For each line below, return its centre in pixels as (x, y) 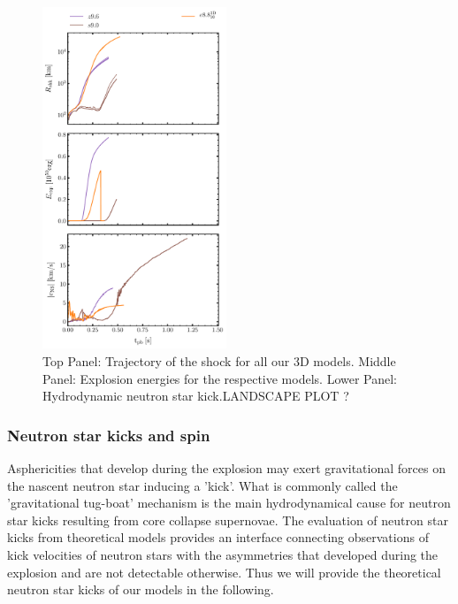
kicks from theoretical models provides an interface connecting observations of (218, 537)
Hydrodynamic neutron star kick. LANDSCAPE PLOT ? (196, 396)
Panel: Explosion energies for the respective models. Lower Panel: (220, 378)
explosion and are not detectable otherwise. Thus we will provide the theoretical (224, 572)
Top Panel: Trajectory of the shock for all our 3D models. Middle (219, 361)
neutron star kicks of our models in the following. (141, 589)
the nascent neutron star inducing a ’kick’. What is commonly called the (202, 485)
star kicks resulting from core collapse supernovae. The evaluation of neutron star (228, 520)
